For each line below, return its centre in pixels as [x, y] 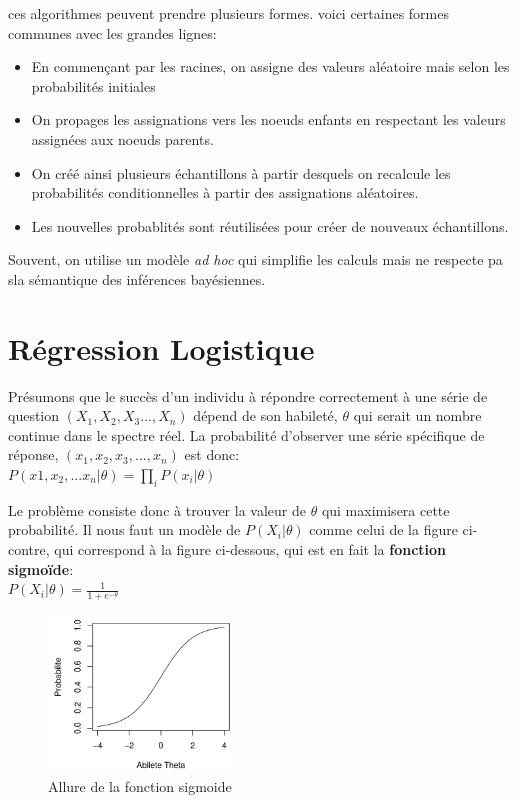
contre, [29, 549]
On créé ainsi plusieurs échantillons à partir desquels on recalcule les [241, 172]
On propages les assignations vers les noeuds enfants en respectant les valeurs [268, 119]
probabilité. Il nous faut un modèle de [124, 529]
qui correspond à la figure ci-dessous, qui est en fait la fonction [250, 549]
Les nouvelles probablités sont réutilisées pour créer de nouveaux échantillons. [270, 225]
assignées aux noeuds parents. [122, 138]
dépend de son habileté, [265, 415]
